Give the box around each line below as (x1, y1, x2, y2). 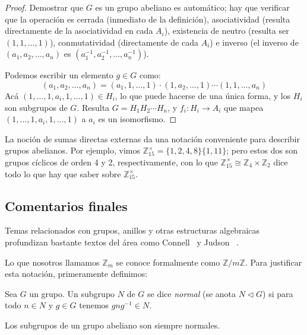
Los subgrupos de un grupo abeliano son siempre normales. (5, 318, 220, 331)
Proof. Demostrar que (5, 1, 84, 13)
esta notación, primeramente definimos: (5, 267, 148, 280)
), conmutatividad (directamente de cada (49, 36, 198, 48)
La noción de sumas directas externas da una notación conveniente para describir (5, 132, 300, 145)
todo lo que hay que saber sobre (5, 167, 121, 180)
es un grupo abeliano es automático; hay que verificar (95, 1, 290, 13)
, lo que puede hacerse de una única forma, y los (115, 89, 291, 101)
